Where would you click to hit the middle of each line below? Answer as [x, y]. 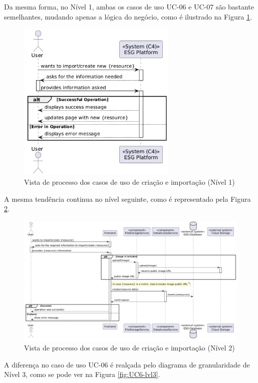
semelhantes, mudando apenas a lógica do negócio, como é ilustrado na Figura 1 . [128, 16]
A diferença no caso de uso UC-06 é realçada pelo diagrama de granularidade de [127, 364]
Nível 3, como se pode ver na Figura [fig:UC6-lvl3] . [82, 374]
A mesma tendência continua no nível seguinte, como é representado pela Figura [127, 199]
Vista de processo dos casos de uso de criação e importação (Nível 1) [130, 182]
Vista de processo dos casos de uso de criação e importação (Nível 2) [130, 348]
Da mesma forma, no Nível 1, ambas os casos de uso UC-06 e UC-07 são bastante [129, 7]
